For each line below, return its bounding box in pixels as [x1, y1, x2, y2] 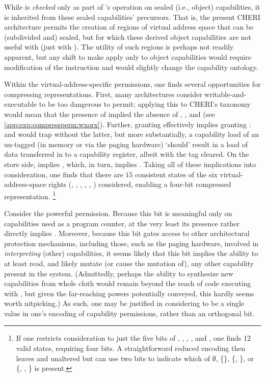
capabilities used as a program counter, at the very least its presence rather [4, 218, 240, 228]
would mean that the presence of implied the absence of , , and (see [4, 108, 215, 119]
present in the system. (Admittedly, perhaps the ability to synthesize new [4, 268, 233, 278]
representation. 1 [4, 189, 56, 201]
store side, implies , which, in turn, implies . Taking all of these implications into [4, 158, 256, 169]
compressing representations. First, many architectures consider [4, 88, 202, 99]
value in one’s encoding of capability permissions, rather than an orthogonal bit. [4, 308, 255, 318]
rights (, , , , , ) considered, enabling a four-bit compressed [48, 179, 231, 190]
